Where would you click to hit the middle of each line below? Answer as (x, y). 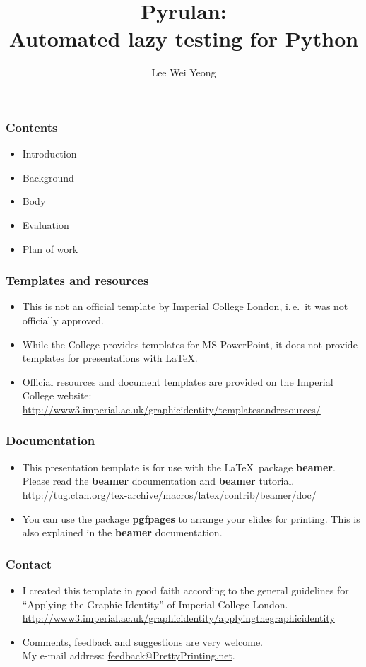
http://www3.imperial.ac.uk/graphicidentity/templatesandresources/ (171, 409)
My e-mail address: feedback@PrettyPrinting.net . (129, 655)
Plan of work (50, 248)
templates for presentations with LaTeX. (110, 358)
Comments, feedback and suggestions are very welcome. (143, 641)
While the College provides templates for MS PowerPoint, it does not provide (190, 344)
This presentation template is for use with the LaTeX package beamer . (179, 467)
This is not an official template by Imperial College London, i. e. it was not (185, 306)
